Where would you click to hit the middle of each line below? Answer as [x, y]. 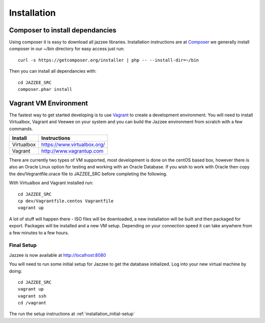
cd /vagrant [32, 303]
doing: [15, 271]
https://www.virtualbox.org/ [73, 145]
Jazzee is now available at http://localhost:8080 [58, 255]
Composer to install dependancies [63, 30]
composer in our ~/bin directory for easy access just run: [67, 49]
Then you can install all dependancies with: [53, 71]
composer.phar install [45, 89]
